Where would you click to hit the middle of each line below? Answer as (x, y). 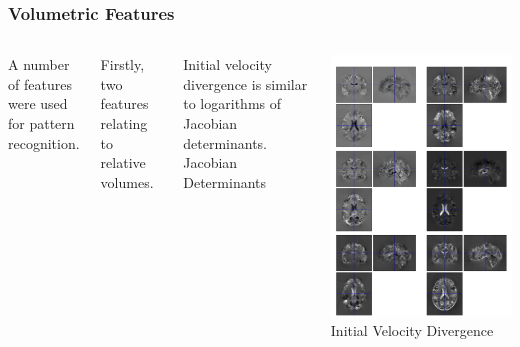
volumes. (127, 181)
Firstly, (122, 64)
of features (40, 83)
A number (39, 64)
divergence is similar (245, 83)
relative (123, 162)
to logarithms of (232, 103)
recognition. (44, 142)
